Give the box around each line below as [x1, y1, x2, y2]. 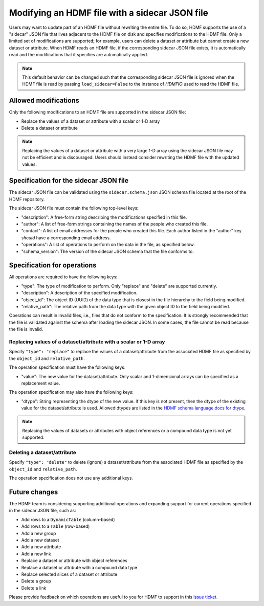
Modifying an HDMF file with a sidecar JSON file [9, 7, 209, 18]
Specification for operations [9, 261, 97, 269]
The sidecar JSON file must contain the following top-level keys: [9, 205, 139, 211]
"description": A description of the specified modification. [21, 290, 138, 296]
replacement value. [21, 380, 60, 386]
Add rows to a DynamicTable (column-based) [21, 516, 115, 522]
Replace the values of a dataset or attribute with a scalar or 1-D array [21, 118, 160, 124]
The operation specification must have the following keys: [9, 364, 126, 370]
